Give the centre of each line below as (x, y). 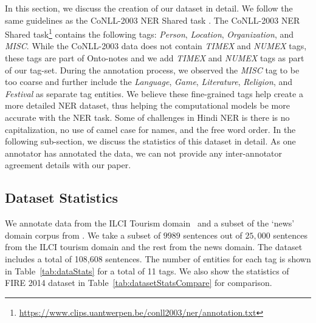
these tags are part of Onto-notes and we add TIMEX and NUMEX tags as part (155, 58)
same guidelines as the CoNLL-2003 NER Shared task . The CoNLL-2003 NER (153, 20)
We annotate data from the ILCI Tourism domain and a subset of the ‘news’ (150, 223)
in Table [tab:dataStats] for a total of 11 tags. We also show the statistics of (147, 270)
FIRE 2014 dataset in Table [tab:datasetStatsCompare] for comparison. (139, 283)
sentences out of (213, 235)
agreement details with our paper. (68, 165)
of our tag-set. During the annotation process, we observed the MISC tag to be (152, 70)
